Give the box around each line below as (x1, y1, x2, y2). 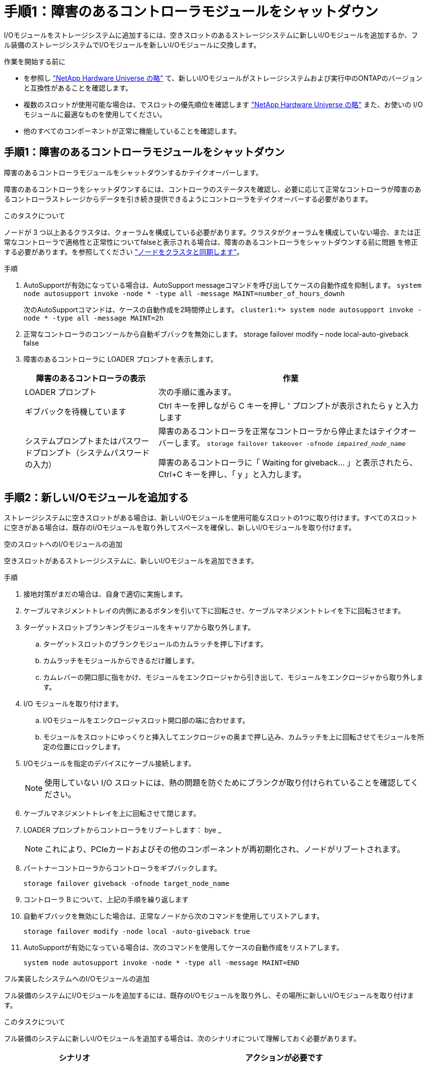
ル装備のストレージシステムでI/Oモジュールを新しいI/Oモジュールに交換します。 (4, 40, 260, 49)
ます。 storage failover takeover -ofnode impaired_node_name (182, 438, 406, 448)
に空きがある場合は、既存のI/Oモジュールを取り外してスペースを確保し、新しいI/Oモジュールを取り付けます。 (4, 523, 356, 532)
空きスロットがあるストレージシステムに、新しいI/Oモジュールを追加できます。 (4, 556, 258, 565)
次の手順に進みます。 (158, 387, 236, 397)
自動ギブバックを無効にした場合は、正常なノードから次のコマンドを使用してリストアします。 (23, 912, 324, 921)
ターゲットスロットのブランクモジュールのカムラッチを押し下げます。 (43, 640, 267, 649)
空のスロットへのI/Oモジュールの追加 (4, 540, 123, 549)
